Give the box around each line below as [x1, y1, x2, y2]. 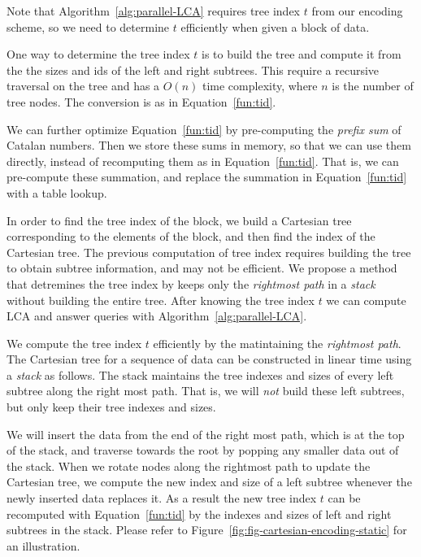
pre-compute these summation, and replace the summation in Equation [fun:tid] [7, 168, 407, 185]
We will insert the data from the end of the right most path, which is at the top [7, 425, 405, 442]
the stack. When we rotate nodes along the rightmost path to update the [7, 457, 371, 474]
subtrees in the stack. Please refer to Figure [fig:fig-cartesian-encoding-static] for [7, 521, 407, 538]
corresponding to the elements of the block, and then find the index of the [7, 228, 375, 245]
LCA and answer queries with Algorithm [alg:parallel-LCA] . [7, 307, 307, 324]
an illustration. [7, 537, 80, 554]
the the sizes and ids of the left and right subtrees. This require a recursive [7, 61, 380, 78]
